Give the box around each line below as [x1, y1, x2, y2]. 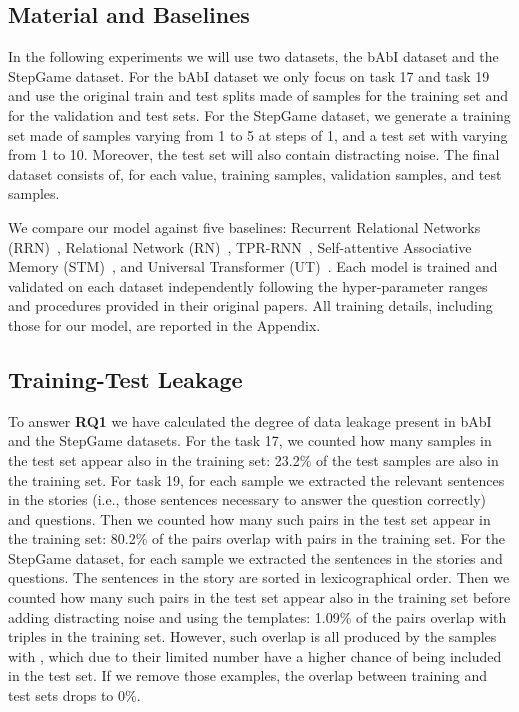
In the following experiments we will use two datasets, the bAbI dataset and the [8, 46, 499, 67]
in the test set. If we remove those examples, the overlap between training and [8, 665, 488, 686]
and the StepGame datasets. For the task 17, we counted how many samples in [8, 430, 492, 451]
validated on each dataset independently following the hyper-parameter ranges [8, 275, 488, 296]
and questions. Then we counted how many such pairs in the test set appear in [8, 508, 491, 529]
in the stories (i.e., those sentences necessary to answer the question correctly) [8, 489, 486, 510]
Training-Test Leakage [8, 363, 243, 394]
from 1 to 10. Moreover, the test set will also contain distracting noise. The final [8, 144, 500, 165]
